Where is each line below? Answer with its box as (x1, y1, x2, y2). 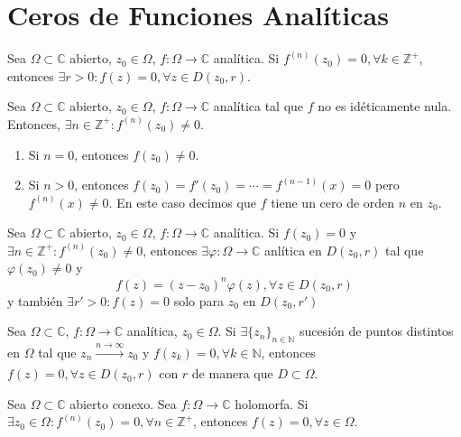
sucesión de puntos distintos (299, 321, 454, 340)
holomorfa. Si (235, 394, 309, 413)
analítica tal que (213, 97, 304, 116)
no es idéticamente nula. (318, 97, 452, 116)
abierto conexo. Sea (69, 394, 177, 413)
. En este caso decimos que (108, 192, 256, 211)
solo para (173, 291, 225, 310)
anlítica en (264, 240, 322, 259)
